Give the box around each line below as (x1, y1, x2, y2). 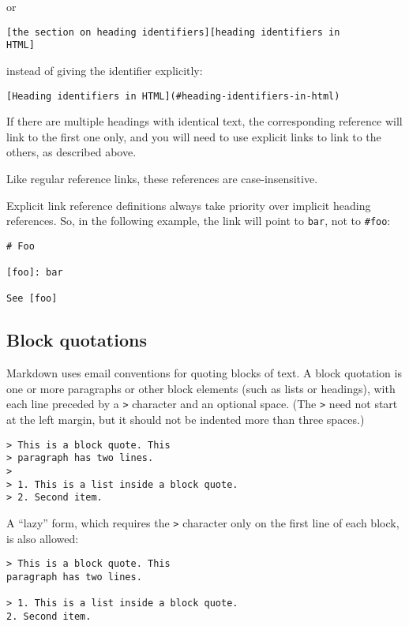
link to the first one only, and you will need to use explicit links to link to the (6, 128, 381, 144)
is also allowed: (6, 530, 79, 546)
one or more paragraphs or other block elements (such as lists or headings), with (6, 380, 396, 396)
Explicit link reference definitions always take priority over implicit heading (6, 197, 371, 213)
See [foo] (6, 293, 58, 305)
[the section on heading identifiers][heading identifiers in (6, 26, 340, 38)
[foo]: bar (6, 267, 63, 279)
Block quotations (6, 328, 147, 352)
